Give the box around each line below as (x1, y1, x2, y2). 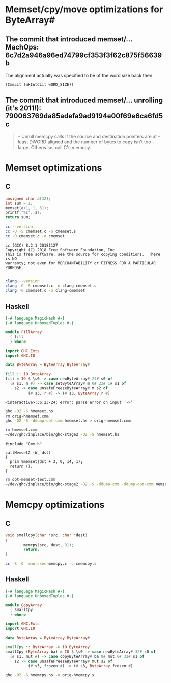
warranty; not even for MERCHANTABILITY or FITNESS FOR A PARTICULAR (5, 260, 156, 266)
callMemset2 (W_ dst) (5, 450, 51, 455)
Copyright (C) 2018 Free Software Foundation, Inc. (5, 247, 117, 252)
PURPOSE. (5, 265, 24, 270)
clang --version (5, 278, 40, 284)
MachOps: (5, 42, 39, 52)
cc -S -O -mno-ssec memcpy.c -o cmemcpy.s (5, 561, 97, 566)
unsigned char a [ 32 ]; (5, 196, 51, 201)
